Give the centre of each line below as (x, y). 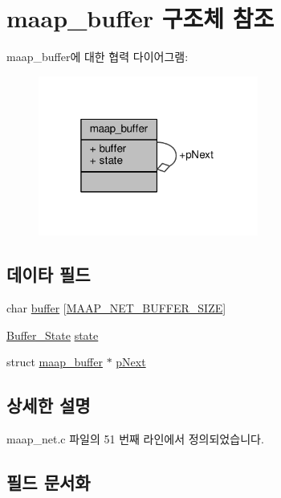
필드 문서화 (49, 482)
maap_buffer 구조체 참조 (140, 18)
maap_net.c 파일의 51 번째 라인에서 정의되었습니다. (135, 439)
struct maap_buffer (55, 362)
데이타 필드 (49, 274)
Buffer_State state (53, 335)
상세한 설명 (49, 405)
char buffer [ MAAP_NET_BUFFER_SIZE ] (116, 308)
